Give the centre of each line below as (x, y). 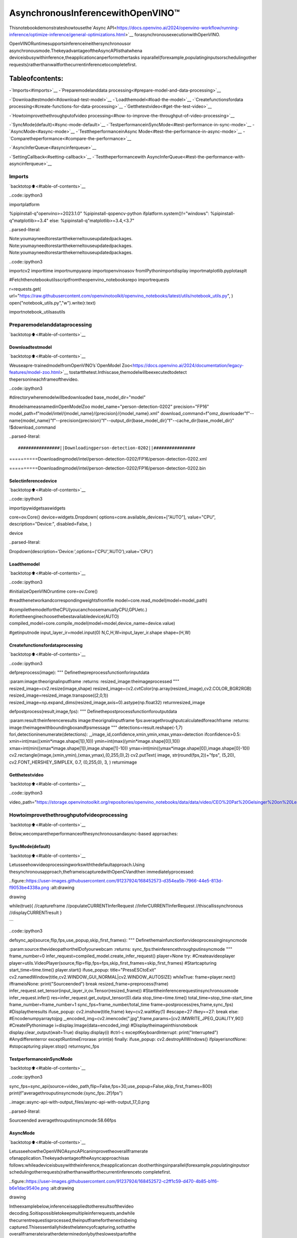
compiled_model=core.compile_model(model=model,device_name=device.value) (92, 623)
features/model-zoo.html (35, 372)
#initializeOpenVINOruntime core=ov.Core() (53, 591)
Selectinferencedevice (33, 481)
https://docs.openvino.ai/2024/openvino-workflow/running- (178, 28)
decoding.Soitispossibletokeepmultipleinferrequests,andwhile (72, 1213)
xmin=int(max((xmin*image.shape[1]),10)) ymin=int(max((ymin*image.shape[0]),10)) (95, 741)
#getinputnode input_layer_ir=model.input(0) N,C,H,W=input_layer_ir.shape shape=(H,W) (100, 632)
